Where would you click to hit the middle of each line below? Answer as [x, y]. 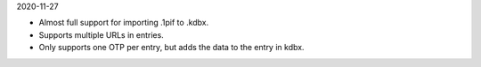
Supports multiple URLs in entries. [101, 34]
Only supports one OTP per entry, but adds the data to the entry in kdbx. [171, 48]
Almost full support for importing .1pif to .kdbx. [124, 23]
